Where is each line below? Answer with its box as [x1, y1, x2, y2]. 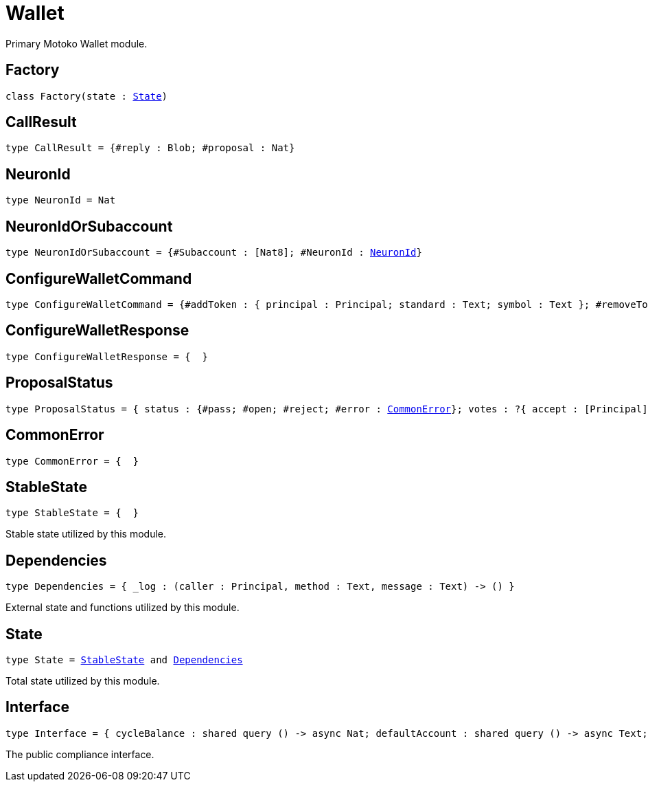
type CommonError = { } [5, 455, 139, 467]
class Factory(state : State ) [5, 90, 168, 102]
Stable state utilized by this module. [5, 528, 167, 540]
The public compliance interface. [5, 748, 154, 760]
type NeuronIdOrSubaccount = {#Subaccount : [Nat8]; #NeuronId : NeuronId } [5, 247, 422, 258]
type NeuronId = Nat [5, 195, 116, 206]
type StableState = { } [5, 507, 139, 519]
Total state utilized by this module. [5, 675, 160, 687]
